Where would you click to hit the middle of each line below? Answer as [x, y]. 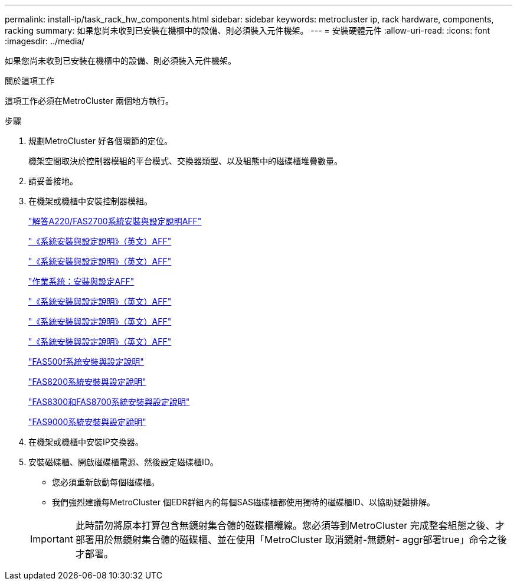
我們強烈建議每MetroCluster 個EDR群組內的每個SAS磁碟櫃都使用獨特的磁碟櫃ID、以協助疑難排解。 [243, 502]
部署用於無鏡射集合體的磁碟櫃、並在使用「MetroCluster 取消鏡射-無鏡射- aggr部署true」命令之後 [291, 540]
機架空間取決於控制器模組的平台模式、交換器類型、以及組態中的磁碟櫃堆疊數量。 [185, 161]
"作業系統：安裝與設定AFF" [81, 281]
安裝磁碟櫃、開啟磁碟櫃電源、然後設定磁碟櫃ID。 [123, 462]
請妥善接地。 [53, 181]
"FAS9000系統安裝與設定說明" [87, 422]
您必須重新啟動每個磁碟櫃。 [106, 482]
